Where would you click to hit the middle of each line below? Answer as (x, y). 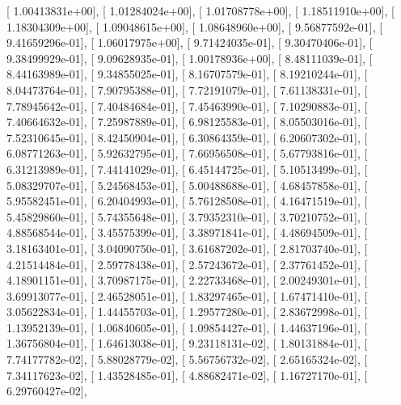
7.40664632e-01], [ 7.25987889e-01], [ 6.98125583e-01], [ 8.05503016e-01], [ (187, 122)
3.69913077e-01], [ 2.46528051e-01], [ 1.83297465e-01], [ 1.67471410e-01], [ (187, 295)
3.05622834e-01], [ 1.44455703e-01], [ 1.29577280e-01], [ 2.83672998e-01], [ (187, 312)
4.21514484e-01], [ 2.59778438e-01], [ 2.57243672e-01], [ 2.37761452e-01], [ (187, 264)
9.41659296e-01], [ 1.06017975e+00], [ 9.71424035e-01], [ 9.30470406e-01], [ (190, 42)
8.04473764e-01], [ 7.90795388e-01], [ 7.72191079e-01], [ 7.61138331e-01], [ (187, 89)
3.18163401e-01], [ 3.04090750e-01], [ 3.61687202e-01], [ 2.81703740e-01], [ (187, 248)
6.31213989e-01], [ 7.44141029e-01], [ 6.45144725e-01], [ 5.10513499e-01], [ (187, 169)
